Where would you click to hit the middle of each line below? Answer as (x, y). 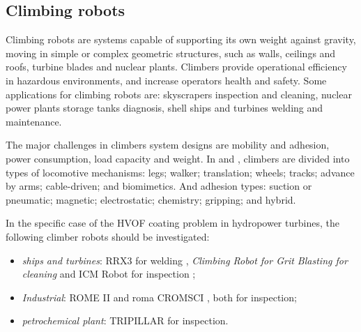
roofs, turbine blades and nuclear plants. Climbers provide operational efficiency (176, 67)
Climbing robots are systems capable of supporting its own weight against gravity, (181, 39)
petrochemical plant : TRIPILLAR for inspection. (125, 320)
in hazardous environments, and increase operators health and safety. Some (166, 80)
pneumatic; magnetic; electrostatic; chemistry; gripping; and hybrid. (151, 199)
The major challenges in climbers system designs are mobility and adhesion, (168, 145)
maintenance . (34, 121)
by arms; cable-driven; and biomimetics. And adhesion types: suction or (159, 186)
